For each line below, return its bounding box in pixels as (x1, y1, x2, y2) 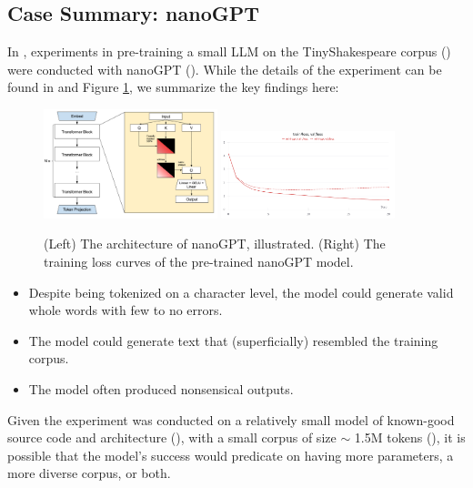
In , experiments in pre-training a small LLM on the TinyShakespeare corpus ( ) (7, 42, 451, 61)
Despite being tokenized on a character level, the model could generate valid (28, 282, 454, 301)
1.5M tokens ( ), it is (354, 428, 466, 447)
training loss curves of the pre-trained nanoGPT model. (44, 251, 354, 270)
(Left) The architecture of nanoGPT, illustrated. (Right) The (44, 234, 386, 253)
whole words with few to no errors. (28, 300, 223, 320)
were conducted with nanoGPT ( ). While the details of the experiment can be (7, 59, 442, 78)
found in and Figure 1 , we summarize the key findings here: (7, 77, 339, 97)
